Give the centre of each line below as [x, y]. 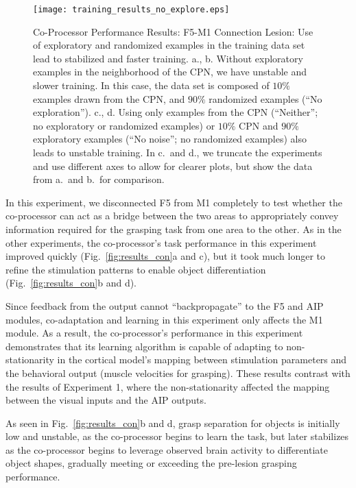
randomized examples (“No [265, 98]
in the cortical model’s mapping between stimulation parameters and [202, 359]
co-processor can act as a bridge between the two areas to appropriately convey [172, 216]
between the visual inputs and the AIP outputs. [106, 400]
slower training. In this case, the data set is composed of [151, 85]
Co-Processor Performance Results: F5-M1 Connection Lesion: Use [173, 31]
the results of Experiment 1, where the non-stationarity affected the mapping [168, 386]
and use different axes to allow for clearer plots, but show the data [173, 166]
